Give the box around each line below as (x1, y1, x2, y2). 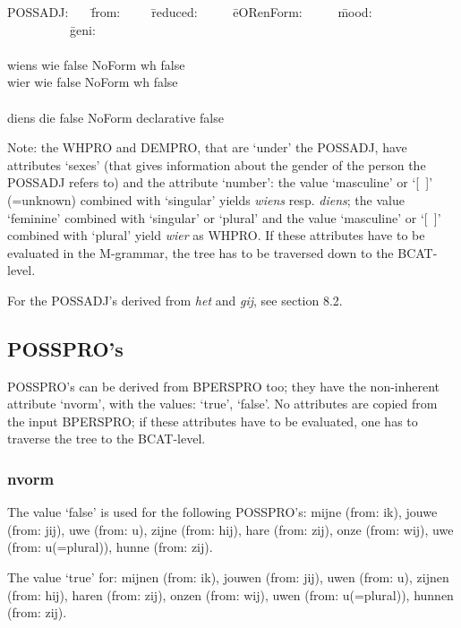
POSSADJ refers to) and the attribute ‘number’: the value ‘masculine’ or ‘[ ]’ (7, 173, 433, 192)
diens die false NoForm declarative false (7, 108, 224, 126)
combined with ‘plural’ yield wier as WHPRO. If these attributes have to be (7, 226, 425, 245)
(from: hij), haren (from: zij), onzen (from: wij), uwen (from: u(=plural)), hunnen (7, 585, 454, 604)
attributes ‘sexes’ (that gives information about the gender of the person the (7, 155, 426, 174)
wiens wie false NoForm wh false (7, 55, 185, 73)
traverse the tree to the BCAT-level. (7, 429, 206, 448)
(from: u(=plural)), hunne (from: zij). (7, 538, 213, 556)
